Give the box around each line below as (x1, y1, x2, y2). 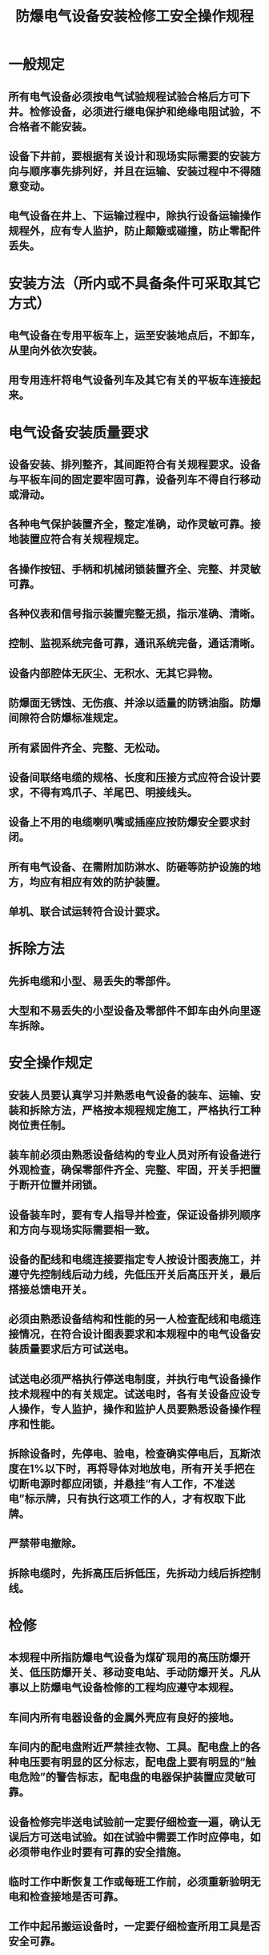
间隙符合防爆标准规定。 (8, 711, 124, 725)
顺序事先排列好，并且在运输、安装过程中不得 (29, 164, 251, 178)
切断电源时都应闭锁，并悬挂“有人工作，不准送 (8, 1477, 235, 1490)
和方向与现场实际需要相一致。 (8, 1223, 156, 1237)
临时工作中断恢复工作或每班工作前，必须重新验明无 (8, 1875, 261, 1889)
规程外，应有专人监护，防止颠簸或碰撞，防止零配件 (8, 224, 261, 238)
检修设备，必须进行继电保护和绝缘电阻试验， (29, 105, 251, 119)
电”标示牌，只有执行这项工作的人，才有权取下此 (8, 1492, 246, 1506)
